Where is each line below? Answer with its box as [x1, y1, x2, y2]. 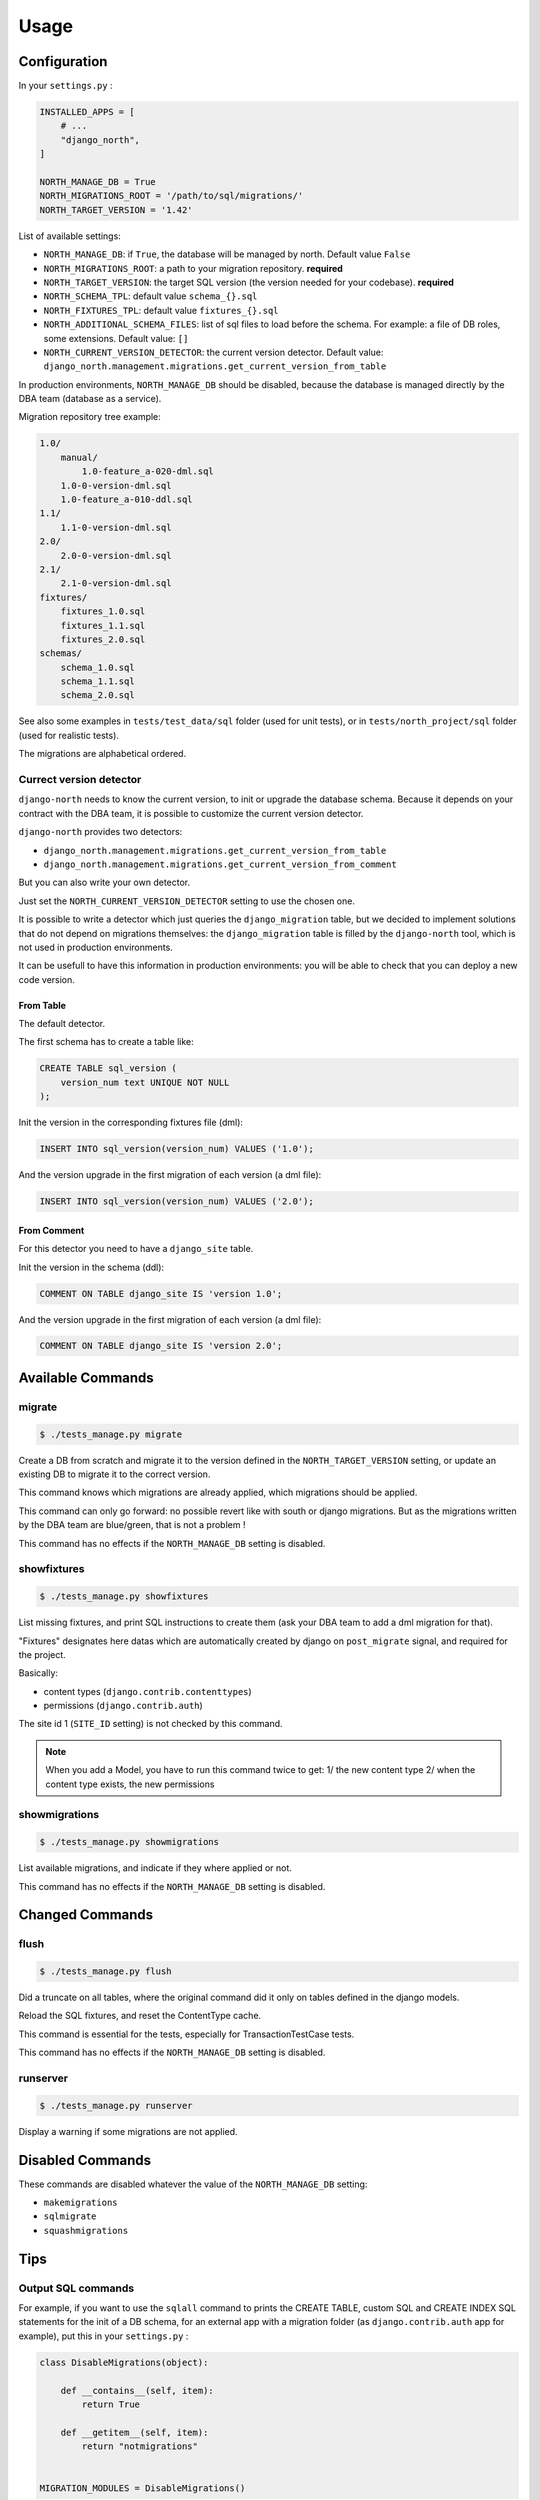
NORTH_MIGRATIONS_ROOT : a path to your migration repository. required [43, 262, 344, 274]
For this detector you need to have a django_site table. [18, 1243, 254, 1255]
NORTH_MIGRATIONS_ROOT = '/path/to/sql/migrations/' [39, 190, 304, 202]
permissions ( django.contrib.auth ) [43, 1700, 204, 1712]
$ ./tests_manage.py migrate [39, 1428, 183, 1440]
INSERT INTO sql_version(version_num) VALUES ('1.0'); [39, 1143, 314, 1155]
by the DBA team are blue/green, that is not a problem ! [18, 1519, 246, 1531]
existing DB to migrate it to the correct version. [18, 1468, 211, 1480]
